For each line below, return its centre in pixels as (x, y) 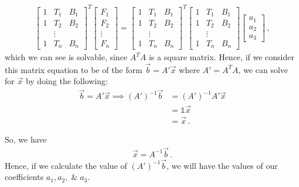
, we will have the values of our (222, 165)
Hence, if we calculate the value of (66, 165)
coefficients (24, 177)
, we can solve (263, 69)
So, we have (26, 139)
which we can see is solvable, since (66, 57)
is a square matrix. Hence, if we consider (221, 57)
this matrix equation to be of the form (74, 69)
